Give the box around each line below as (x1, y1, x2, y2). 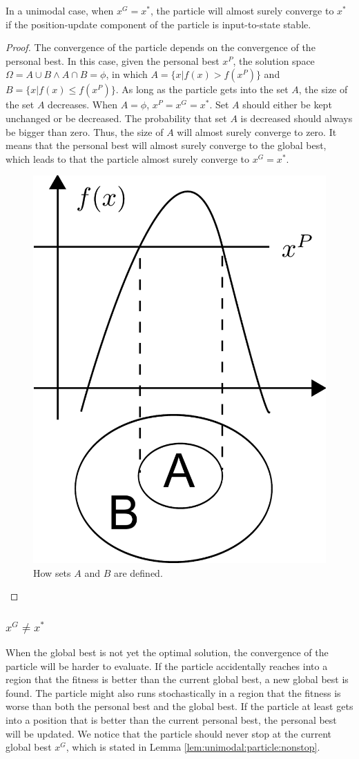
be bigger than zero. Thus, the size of (6, 124, 164, 139)
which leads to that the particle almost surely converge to (6, 151, 250, 166)
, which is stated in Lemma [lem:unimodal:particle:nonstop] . (66, 740, 320, 754)
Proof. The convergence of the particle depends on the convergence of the (6, 40, 316, 55)
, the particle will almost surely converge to (150, 3, 334, 17)
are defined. (113, 565, 163, 580)
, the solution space (233, 53, 315, 68)
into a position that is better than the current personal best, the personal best (6, 712, 337, 727)
